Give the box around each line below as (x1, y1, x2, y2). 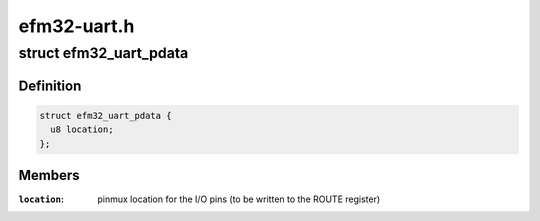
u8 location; (50, 124, 114, 135)
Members (18, 167, 80, 184)
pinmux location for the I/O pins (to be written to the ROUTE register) (97, 193, 381, 205)
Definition (18, 77, 82, 94)
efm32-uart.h (18, 15, 135, 37)
